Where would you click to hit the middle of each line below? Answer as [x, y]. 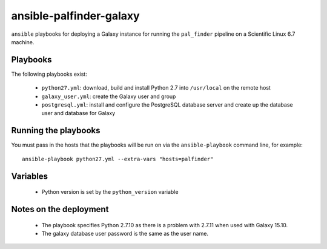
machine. [23, 42]
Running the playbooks [56, 131]
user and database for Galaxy [78, 113]
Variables [30, 176]
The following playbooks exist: [49, 74]
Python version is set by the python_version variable [110, 192]
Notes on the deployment [60, 209]
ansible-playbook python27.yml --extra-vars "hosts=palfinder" [118, 159]
